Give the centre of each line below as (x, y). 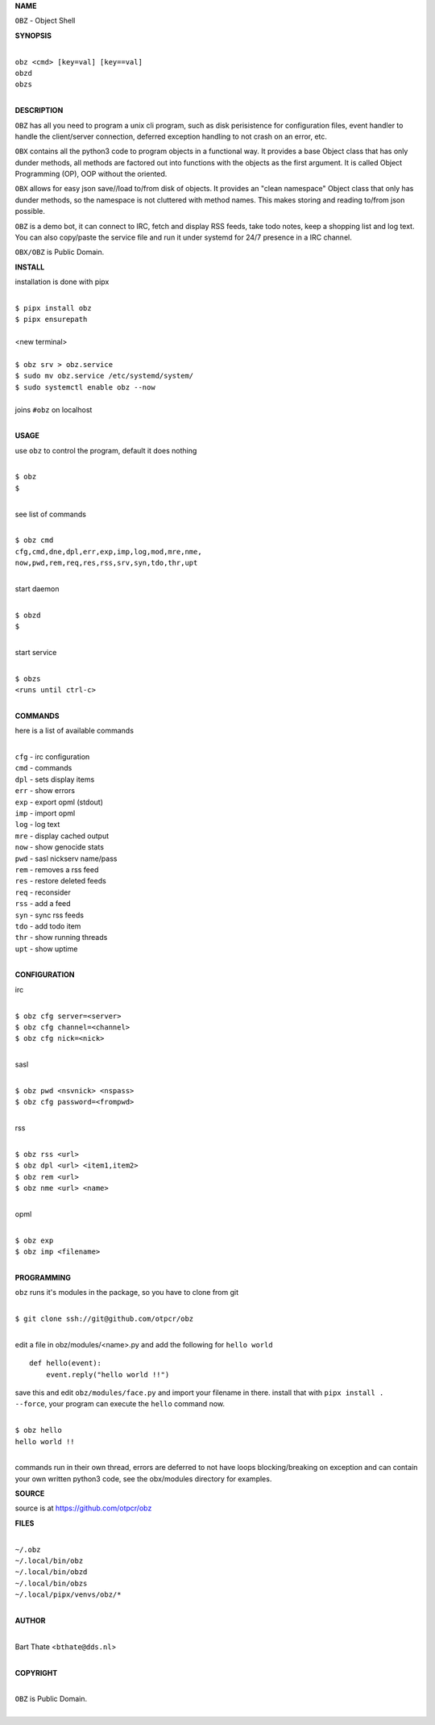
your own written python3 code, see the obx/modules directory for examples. (143, 1479)
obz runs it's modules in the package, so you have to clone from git (127, 1293)
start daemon (37, 588)
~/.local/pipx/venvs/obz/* (68, 1595)
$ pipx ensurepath (51, 320)
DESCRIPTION (39, 111)
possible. (30, 211)
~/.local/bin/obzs (51, 1583)
